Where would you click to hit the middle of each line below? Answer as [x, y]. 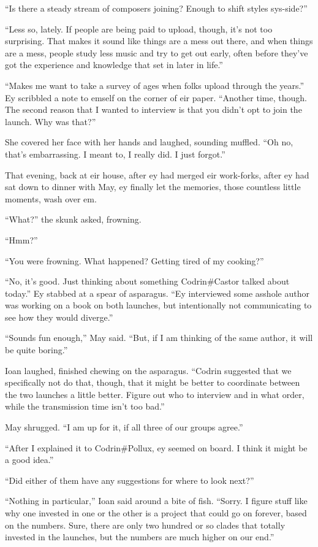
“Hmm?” [21, 239]
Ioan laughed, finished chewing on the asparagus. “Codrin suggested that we [148, 370]
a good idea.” [29, 460]
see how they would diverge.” [59, 317]
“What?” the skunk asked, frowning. [73, 219]
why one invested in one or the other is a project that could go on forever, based [156, 513]
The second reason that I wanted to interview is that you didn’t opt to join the [153, 109]
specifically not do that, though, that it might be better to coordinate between [153, 382]
